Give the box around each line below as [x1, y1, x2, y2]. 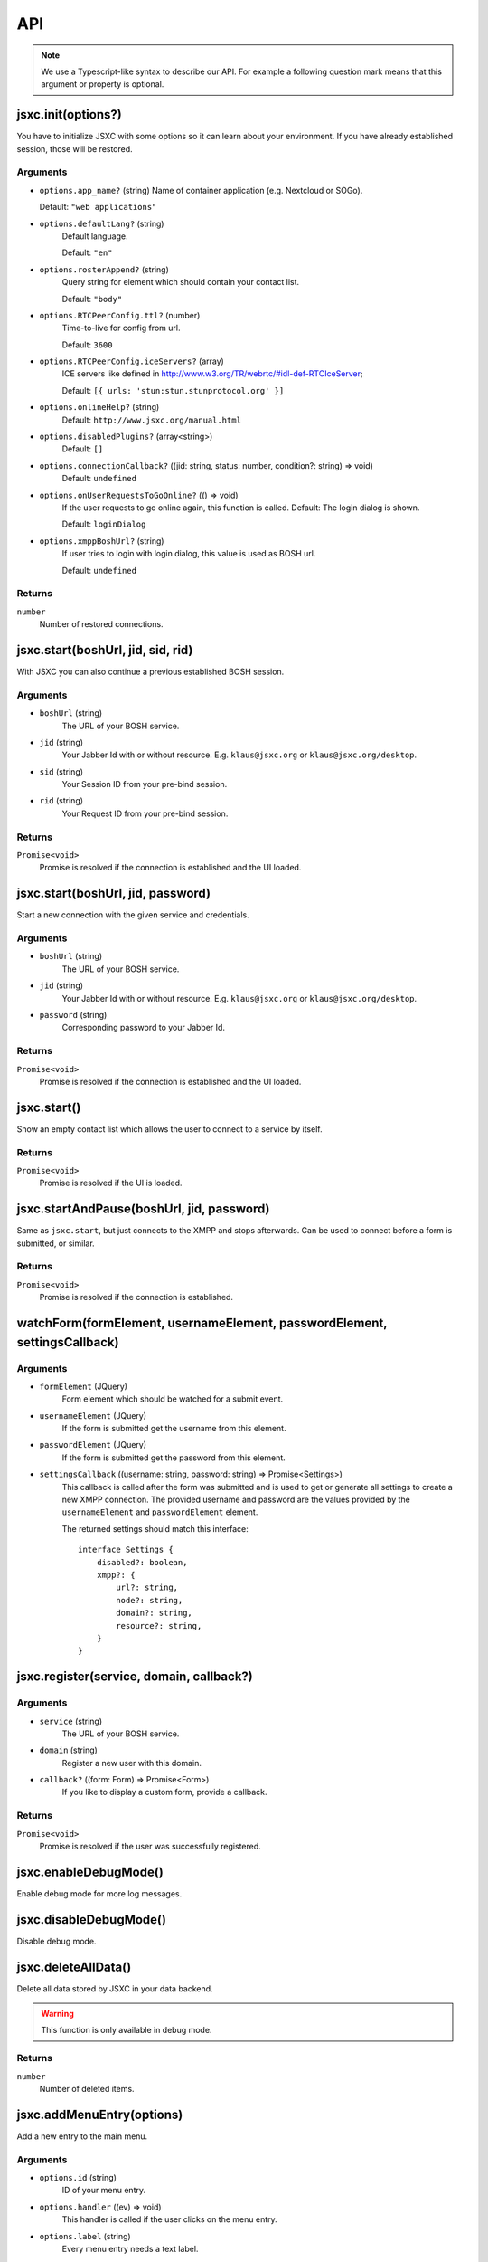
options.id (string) [39, 2172, 117, 2183]
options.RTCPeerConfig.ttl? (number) [39, 309, 201, 320]
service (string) [39, 1716, 103, 1726]
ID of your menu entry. [61, 2185, 146, 2196]
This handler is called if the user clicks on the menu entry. [61, 2214, 277, 2225]
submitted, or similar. [16, 1238, 95, 1249]
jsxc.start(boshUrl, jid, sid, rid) [16, 642, 193, 658]
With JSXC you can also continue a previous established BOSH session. [16, 666, 285, 677]
